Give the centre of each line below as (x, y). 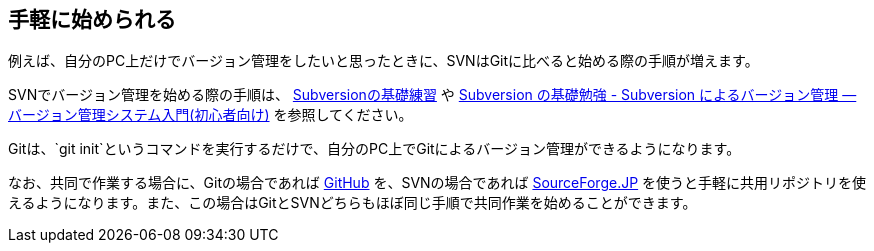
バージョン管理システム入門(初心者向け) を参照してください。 (210, 115)
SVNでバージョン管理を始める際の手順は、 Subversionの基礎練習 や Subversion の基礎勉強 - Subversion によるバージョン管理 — (432, 95)
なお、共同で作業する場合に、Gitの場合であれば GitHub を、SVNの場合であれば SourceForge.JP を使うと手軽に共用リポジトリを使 (437, 183)
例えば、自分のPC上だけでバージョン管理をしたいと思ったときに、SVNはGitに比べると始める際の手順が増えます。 (383, 61)
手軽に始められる (92, 19)
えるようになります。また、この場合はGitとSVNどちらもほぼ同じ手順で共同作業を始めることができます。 (352, 203)
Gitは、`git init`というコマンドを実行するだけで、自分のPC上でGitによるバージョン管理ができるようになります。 (374, 149)
